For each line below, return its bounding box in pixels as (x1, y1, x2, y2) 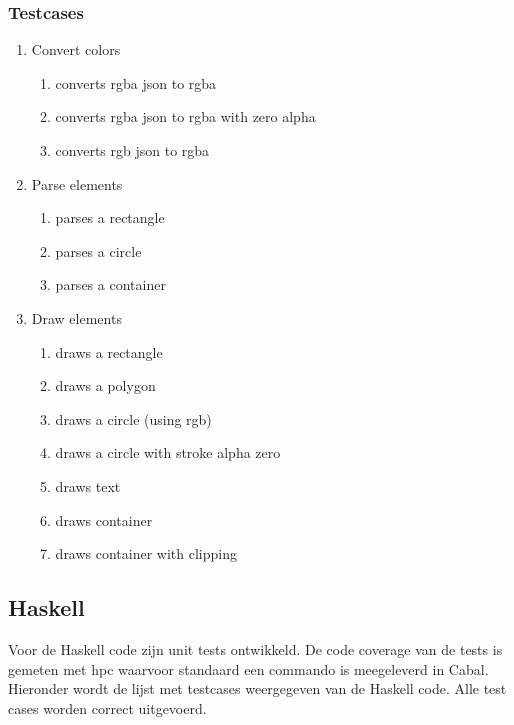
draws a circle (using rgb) (55, 408, 212, 429)
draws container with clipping (55, 543, 237, 564)
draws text (55, 475, 121, 496)
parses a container (55, 274, 166, 295)
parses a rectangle (55, 207, 165, 228)
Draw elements (31, 307, 122, 328)
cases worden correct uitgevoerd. (8, 697, 207, 718)
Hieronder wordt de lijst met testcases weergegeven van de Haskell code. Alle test (8, 678, 507, 699)
